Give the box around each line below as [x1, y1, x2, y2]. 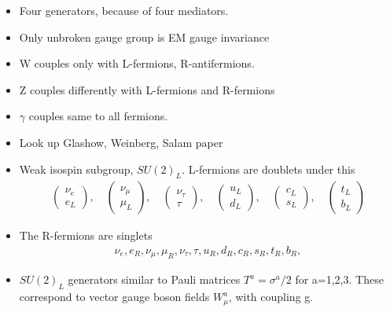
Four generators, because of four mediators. [19, 2, 229, 18]
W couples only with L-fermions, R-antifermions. [19, 55, 255, 72]
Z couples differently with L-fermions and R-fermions [19, 81, 275, 97]
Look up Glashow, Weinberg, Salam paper [19, 134, 223, 150]
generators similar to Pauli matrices [68, 271, 241, 288]
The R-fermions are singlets [19, 227, 153, 244]
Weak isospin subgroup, [19, 160, 134, 177]
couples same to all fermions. [28, 108, 168, 124]
